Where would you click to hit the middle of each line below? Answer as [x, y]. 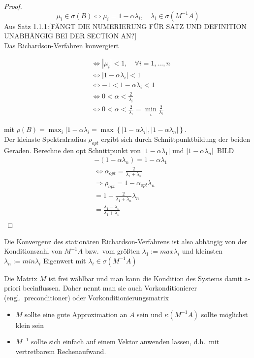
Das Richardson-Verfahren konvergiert [62, 45]
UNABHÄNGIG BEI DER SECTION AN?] [70, 36]
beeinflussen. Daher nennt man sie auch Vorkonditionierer [110, 288]
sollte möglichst [224, 314]
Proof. [13, 6]
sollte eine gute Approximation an [76, 314]
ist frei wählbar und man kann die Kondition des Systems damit [145, 278]
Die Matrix [21, 278]
